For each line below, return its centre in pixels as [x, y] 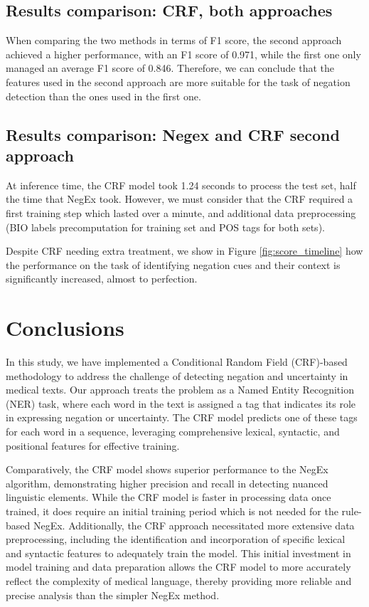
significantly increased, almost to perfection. [102, 279]
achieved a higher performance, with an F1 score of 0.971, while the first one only [183, 54]
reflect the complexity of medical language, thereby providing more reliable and [179, 580]
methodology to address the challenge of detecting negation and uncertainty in [177, 375]
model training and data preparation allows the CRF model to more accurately [178, 567]
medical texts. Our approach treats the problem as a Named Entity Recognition [180, 390]
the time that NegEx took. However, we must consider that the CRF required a [180, 199]
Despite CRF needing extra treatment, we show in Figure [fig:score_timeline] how [184, 251]
